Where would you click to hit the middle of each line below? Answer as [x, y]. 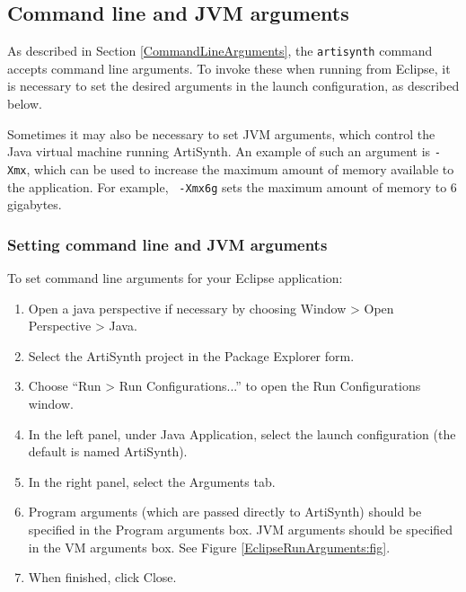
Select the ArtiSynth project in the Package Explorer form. [191, 355]
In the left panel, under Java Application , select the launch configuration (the [242, 433]
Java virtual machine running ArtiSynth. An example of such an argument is [219, 151]
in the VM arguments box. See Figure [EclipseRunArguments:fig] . [209, 547]
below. [25, 104]
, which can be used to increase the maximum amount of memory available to [240, 168]
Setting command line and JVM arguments [167, 244]
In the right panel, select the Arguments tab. [152, 481]
